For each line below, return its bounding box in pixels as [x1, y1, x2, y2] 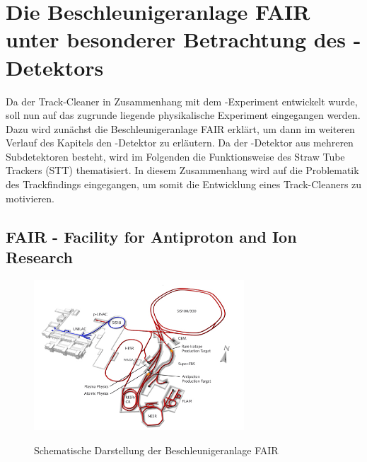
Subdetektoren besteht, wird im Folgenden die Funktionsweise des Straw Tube [6, 149, 345, 163]
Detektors [6, 52, 104, 81]
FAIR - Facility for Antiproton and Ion [6, 225, 297, 247]
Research [6, 246, 73, 268]
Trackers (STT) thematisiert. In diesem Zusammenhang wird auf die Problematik [6, 163, 359, 178]
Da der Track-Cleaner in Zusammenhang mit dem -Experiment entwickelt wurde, [6, 93, 358, 108]
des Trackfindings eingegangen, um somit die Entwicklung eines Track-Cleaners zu [6, 177, 362, 192]
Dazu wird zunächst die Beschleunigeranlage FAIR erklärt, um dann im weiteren [6, 121, 355, 136]
